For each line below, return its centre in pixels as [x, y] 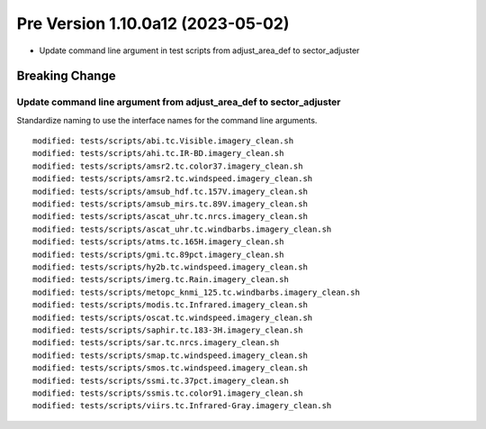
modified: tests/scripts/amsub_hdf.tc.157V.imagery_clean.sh [170, 191]
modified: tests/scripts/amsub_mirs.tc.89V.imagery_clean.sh [170, 204]
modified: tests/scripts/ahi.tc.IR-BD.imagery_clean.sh [158, 154]
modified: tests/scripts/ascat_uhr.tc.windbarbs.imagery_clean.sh [182, 229]
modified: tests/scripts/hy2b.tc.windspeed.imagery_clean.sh [170, 267]
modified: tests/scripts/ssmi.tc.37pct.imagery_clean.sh [161, 380]
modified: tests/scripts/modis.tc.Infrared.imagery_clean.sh [170, 305]
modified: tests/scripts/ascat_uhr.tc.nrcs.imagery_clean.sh [170, 217]
